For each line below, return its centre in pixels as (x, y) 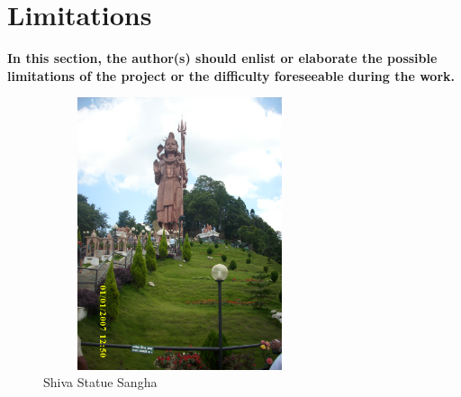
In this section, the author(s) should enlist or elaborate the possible (222, 58)
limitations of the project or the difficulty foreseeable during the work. (231, 75)
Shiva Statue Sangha (100, 382)
